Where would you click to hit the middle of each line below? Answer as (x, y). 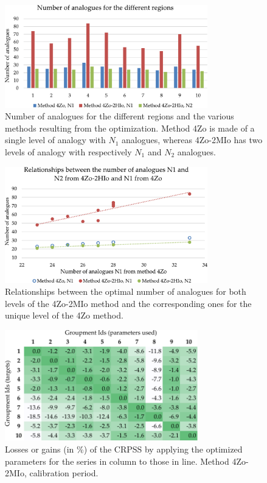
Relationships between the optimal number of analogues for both (126, 291)
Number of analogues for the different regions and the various (120, 116)
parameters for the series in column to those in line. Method (117, 461)
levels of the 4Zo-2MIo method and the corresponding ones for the (128, 303)
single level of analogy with (55, 140)
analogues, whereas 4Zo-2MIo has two (192, 140)
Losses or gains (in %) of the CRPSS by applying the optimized (124, 449)
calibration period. (64, 473)
